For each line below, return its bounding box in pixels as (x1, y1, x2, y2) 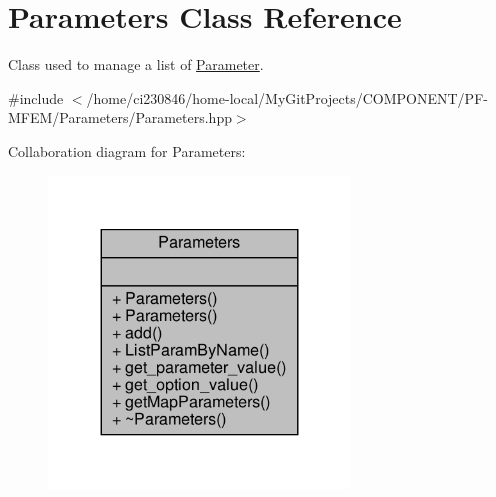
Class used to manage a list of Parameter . (8, 54, 264, 75)
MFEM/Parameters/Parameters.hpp (8, 107, 232, 128)
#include (8, 87, 64, 108)
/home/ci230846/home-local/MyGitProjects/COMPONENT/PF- (86, 87, 488, 108)
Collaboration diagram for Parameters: (8, 140, 246, 161)
